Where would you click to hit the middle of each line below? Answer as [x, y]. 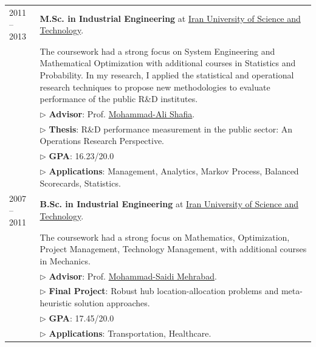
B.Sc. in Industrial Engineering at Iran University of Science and [169, 204]
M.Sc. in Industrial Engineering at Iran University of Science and [170, 18]
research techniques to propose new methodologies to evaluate [155, 87]
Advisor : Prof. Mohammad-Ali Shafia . [122, 114]
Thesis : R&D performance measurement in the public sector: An [170, 129]
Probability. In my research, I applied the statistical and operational [167, 74]
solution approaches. [112, 303]
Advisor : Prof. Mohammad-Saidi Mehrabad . [133, 276]
